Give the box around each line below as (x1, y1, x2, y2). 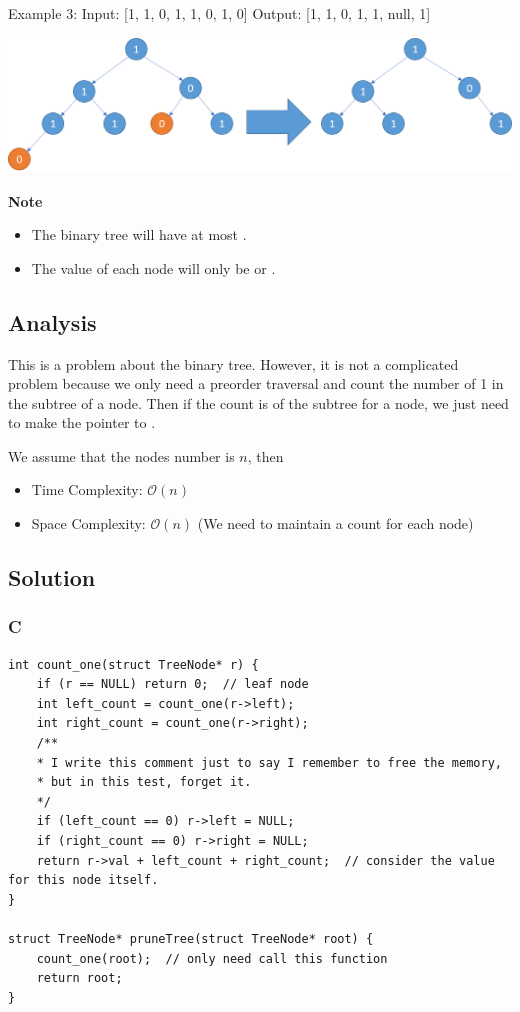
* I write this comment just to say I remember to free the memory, (36, 755, 502, 770)
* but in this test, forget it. (36, 775, 252, 790)
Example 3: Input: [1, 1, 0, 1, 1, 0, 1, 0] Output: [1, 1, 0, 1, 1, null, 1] (8, 3, 431, 23)
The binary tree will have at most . (31, 224, 247, 245)
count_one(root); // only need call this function (36, 951, 388, 966)
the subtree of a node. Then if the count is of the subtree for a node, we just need (8, 392, 509, 413)
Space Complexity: (31, 513, 146, 534)
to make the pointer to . (8, 412, 156, 433)
